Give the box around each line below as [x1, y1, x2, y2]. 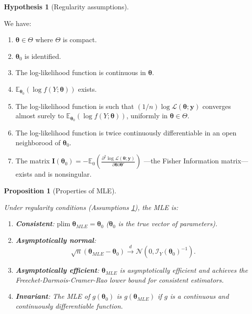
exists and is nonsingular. [15, 169, 92, 179]
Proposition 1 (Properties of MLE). [4, 185, 117, 196]
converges [202, 101, 231, 111]
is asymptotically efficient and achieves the [120, 265, 248, 275]
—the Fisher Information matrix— [144, 156, 248, 166]
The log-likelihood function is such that [15, 101, 134, 111]
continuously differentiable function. [15, 301, 123, 311]
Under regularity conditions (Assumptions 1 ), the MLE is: [4, 202, 178, 212]
